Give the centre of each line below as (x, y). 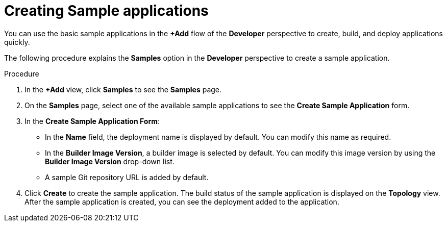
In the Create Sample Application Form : (92, 121)
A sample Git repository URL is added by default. (127, 177)
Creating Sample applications (106, 11)
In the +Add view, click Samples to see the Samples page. (123, 89)
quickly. (17, 42)
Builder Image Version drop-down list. (110, 161)
